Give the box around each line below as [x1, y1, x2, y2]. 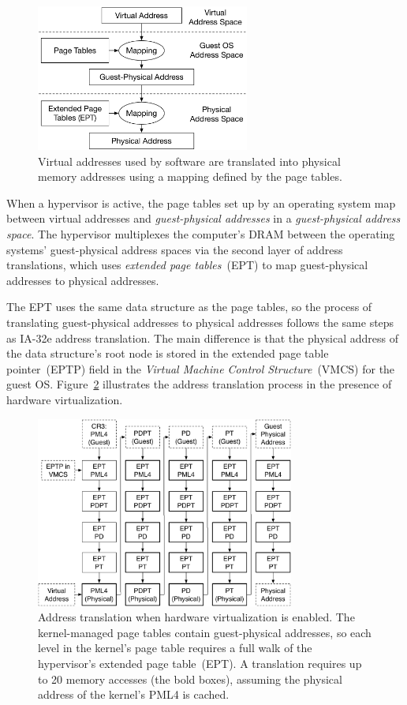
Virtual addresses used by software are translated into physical [38, 152, 341, 169]
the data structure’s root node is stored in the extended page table [6, 345, 329, 362]
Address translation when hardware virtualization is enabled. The [38, 609, 355, 625]
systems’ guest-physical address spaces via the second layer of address [6, 241, 343, 257]
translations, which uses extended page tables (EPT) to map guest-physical [6, 257, 368, 273]
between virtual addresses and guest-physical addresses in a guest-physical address [6, 210, 401, 227]
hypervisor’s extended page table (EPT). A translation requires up [38, 655, 362, 672]
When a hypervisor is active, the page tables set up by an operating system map [6, 194, 396, 211]
